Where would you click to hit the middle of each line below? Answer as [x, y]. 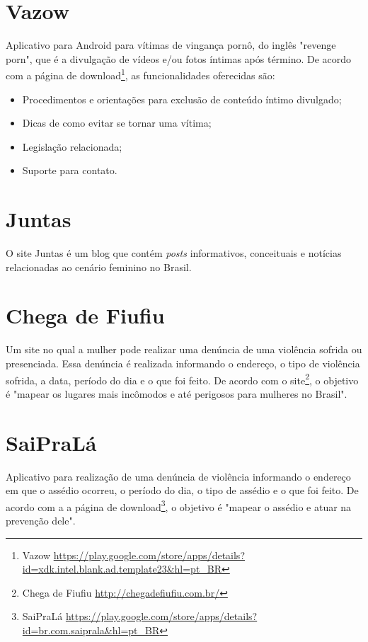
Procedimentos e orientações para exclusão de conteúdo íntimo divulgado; [182, 99]
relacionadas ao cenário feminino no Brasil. [99, 266]
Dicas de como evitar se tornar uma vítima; [117, 123]
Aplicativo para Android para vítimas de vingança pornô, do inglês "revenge [171, 45]
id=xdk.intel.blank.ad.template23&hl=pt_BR [122, 569]
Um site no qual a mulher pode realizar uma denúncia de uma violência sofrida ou [184, 349]
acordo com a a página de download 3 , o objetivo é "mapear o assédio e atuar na [179, 505]
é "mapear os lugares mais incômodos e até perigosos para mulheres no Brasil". [177, 393]
